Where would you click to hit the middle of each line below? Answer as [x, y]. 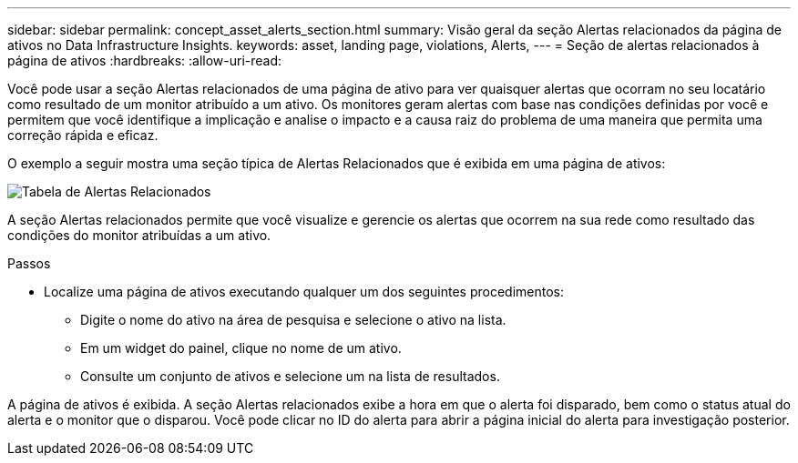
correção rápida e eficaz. [83, 135]
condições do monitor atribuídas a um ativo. [139, 235]
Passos [29, 263]
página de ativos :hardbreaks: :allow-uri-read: [145, 60]
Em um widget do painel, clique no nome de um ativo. [241, 348]
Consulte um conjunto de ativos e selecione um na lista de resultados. [290, 376]
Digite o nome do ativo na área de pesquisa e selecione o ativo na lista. [293, 320]
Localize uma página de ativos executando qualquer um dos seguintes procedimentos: [304, 292]
